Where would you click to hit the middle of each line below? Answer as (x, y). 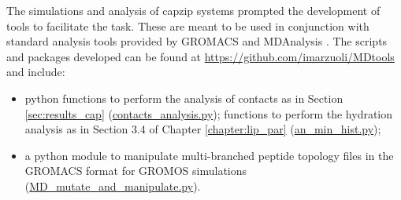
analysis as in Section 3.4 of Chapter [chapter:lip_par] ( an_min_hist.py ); (203, 129)
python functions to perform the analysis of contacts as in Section (184, 98)
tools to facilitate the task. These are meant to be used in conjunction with (188, 25)
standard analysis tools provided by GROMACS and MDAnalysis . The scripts (197, 41)
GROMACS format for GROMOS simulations (136, 171)
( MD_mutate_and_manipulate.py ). (113, 185)
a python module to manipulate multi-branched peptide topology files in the (209, 155)
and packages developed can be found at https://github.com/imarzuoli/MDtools (200, 56)
